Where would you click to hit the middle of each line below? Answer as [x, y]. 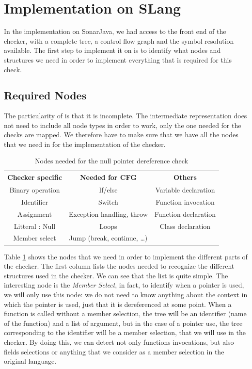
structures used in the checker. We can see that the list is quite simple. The [116, 275]
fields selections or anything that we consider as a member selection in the [114, 351]
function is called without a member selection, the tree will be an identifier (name [125, 313]
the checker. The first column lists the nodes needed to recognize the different [119, 266]
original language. [30, 361]
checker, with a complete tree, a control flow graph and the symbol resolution [119, 40]
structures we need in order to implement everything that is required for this [118, 59]
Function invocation [185, 201]
